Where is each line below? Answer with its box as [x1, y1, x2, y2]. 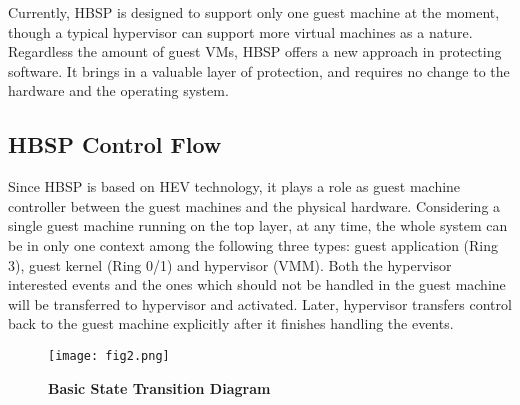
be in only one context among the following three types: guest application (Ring [8, 234, 499, 255]
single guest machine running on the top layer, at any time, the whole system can [8, 215, 508, 236]
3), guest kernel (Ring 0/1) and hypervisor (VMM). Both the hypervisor [8, 254, 452, 275]
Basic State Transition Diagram [48, 377, 271, 398]
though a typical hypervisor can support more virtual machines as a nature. [8, 21, 473, 42]
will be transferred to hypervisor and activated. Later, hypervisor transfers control [8, 293, 512, 314]
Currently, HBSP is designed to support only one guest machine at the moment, [8, 2, 500, 22]
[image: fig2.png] [48, 348, 170, 363]
